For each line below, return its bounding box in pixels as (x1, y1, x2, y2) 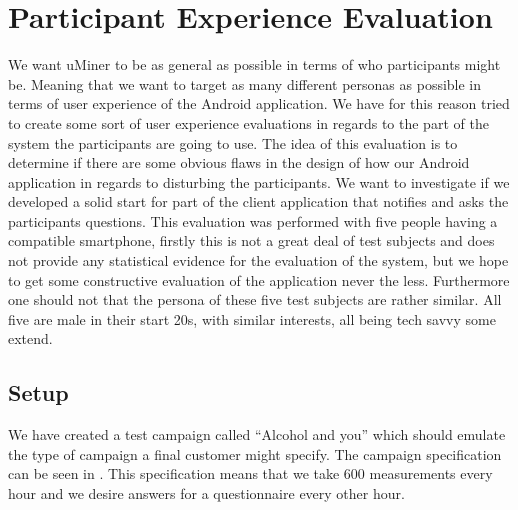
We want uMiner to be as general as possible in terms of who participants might (8, 54, 501, 75)
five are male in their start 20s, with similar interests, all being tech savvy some (8, 308, 496, 329)
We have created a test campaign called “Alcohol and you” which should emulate (8, 424, 506, 445)
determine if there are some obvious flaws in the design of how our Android (8, 152, 470, 173)
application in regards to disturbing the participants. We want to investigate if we (8, 171, 510, 192)
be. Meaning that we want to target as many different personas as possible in (8, 73, 482, 94)
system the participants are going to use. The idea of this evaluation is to (8, 132, 458, 153)
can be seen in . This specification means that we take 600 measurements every (8, 463, 493, 484)
